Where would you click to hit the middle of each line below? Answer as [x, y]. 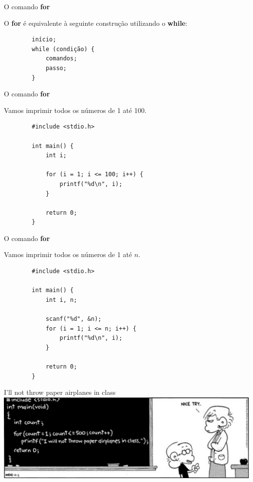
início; [44, 40]
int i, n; [61, 300]
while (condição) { [63, 49]
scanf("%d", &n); [73, 319]
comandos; [61, 59]
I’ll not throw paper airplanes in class [60, 392]
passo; [56, 68]
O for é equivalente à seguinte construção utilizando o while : [96, 23]
